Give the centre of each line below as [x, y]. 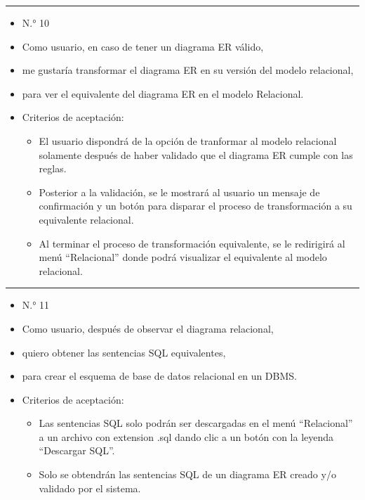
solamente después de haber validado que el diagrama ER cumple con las [196, 154]
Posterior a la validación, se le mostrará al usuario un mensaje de [179, 192]
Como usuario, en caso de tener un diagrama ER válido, [143, 46]
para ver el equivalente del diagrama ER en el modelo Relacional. [163, 93]
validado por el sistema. [90, 488]
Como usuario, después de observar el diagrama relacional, [148, 328]
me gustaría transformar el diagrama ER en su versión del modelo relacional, [188, 70]
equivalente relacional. [86, 219]
